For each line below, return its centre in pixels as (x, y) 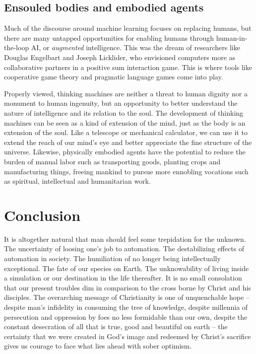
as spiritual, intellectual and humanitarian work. (77, 181)
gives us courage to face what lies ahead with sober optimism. (98, 346)
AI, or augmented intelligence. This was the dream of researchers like (135, 47)
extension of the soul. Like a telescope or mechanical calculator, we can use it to (126, 132)
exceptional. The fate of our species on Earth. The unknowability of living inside (127, 268)
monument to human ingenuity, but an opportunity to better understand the (121, 103)
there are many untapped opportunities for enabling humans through (109, 37)
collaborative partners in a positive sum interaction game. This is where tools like (128, 67)
